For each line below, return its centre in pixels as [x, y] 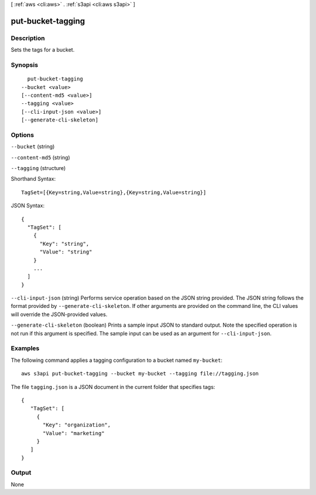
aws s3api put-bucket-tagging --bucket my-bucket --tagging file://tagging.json [140, 374]
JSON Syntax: [28, 206]
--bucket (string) [33, 147]
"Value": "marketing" [74, 433]
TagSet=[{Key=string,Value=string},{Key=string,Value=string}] [114, 192]
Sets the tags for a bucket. [43, 50]
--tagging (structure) [38, 168]
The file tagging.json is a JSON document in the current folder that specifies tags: [113, 386]
